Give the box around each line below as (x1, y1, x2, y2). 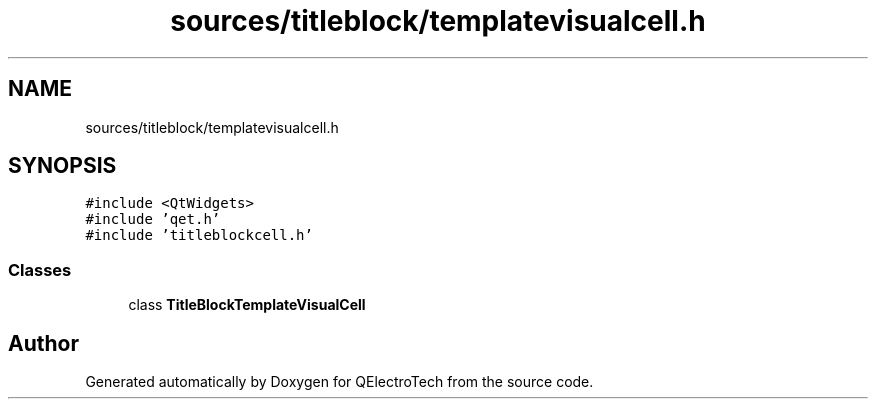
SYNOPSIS (8, 153, 117, 179)
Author (8, 330, 79, 356)
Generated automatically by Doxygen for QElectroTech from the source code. (85, 373, 594, 391)
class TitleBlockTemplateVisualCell (128, 296, 366, 314)
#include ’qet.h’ (85, 211, 221, 228)
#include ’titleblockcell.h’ (85, 227, 313, 244)
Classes (8, 259, 72, 280)
